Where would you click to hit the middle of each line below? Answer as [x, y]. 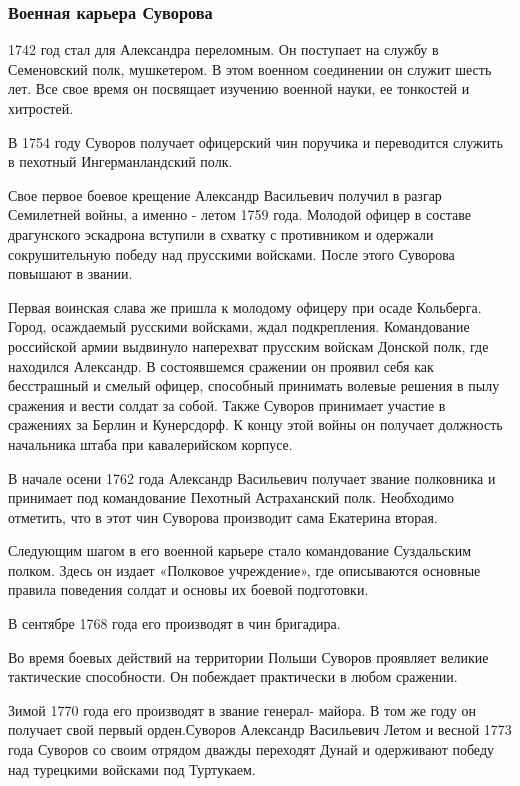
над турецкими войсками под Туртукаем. [132, 768]
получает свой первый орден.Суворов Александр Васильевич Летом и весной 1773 [260, 729]
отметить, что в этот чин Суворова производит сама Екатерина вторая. [223, 516]
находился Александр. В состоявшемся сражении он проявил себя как [221, 365]
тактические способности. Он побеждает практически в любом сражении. [233, 676]
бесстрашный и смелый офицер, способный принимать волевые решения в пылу [254, 385]
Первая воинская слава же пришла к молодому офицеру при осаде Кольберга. [245, 306]
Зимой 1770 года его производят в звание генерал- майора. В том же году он [242, 709]
